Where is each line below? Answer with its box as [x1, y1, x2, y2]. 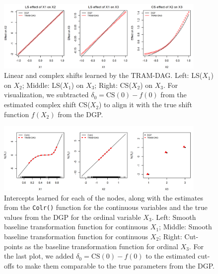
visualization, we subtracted [4, 89, 89, 100]
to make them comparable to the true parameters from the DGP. [16, 260, 215, 271]
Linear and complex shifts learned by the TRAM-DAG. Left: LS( [4, 70, 203, 80]
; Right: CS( [94, 79, 132, 90]
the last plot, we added [4, 251, 74, 261]
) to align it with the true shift [98, 99, 192, 110]
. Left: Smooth [151, 211, 196, 222]
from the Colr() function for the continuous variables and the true [4, 202, 208, 212]
